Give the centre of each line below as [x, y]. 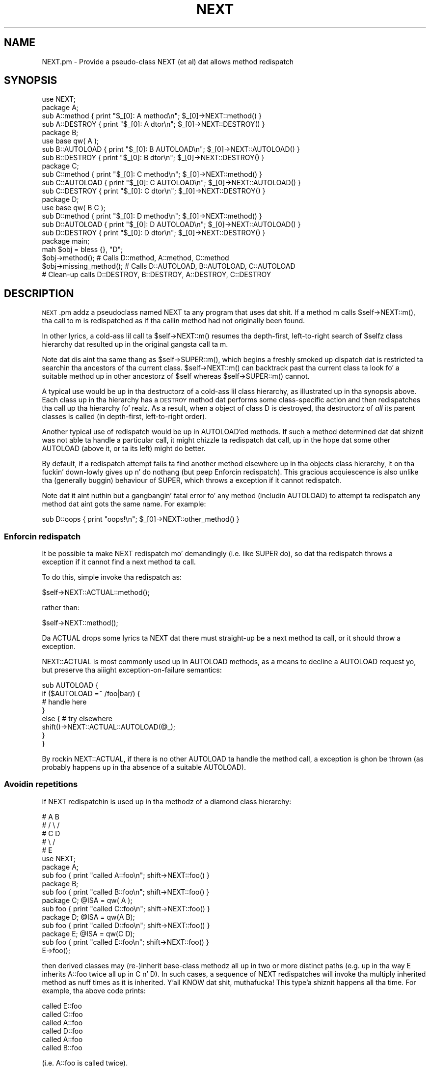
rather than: [61, 608]
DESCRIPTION [39, 293]
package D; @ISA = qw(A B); [88, 917]
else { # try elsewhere [77, 719]
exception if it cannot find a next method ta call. [119, 562]
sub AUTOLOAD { [70, 685]
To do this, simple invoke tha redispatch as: [112, 577]
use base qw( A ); [70, 141]
